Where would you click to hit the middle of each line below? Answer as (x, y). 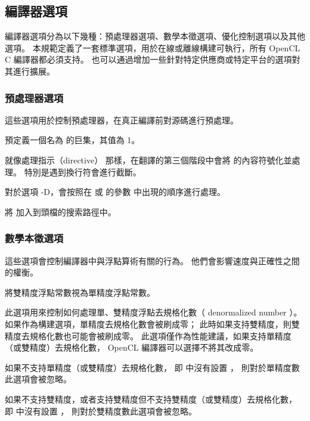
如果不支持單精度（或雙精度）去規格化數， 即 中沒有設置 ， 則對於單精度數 (152, 367)
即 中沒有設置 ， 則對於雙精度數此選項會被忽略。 (101, 411)
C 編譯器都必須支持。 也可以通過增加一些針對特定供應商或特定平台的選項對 (153, 59)
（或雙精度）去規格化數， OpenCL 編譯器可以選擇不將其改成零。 (132, 347)
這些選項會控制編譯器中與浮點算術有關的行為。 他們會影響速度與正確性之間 (152, 260)
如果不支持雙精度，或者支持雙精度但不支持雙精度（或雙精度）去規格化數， (151, 399)
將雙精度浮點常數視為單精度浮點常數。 (80, 292)
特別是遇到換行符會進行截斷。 (83, 171)
